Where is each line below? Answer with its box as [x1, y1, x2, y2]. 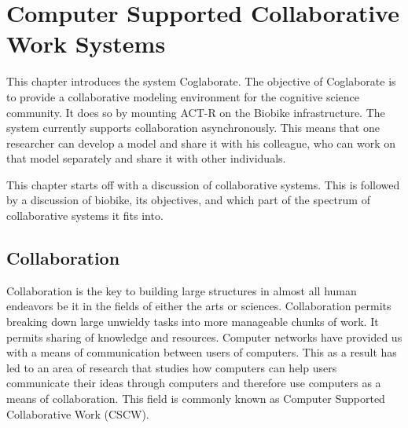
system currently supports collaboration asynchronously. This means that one [6, 119, 380, 136]
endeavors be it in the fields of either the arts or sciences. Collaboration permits [6, 298, 391, 314]
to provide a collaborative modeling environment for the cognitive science [6, 88, 360, 104]
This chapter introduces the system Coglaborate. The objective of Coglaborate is [6, 73, 396, 90]
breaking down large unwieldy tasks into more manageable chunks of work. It [6, 313, 379, 330]
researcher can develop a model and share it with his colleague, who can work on [6, 134, 396, 151]
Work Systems [6, 27, 166, 60]
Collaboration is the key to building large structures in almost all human [6, 282, 357, 298]
